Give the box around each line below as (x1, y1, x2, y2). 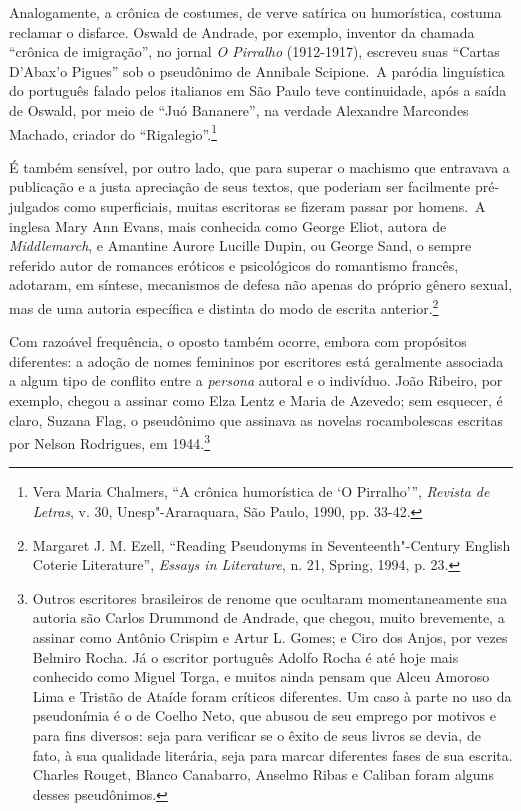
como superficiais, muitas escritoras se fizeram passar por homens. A (63, 196, 486, 216)
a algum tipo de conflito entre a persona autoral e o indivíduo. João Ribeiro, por (9, 370, 503, 391)
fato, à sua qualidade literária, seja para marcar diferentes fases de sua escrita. (32, 744, 513, 765)
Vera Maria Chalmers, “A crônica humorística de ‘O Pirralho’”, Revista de (32, 481, 490, 502)
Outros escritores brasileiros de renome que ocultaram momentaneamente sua (32, 587, 508, 608)
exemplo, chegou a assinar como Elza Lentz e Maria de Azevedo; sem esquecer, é (9, 390, 503, 410)
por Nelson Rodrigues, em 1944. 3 (9, 430, 211, 453)
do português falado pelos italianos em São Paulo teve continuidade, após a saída (9, 80, 507, 101)
